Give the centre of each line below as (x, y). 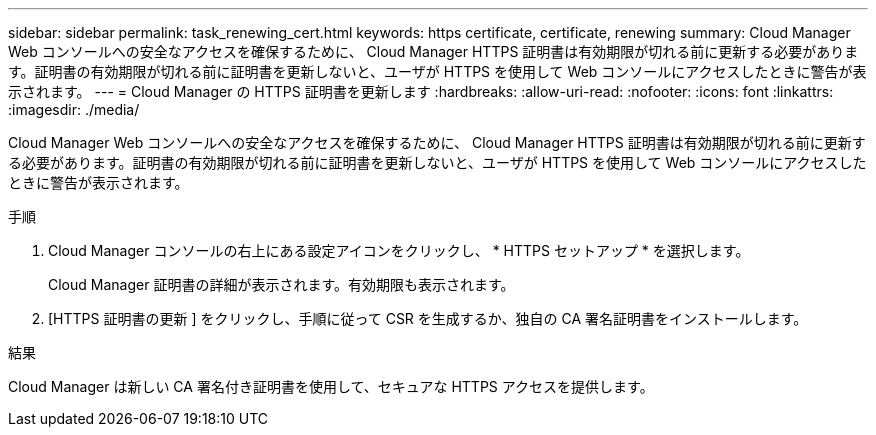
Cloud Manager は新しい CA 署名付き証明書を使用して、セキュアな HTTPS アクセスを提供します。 (331, 386)
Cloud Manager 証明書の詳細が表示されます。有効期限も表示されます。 (281, 284)
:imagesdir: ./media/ (74, 109)
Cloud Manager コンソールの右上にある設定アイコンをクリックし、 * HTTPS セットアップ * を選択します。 (399, 250)
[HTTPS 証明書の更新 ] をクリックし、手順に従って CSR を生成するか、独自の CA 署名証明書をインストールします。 (428, 318)
